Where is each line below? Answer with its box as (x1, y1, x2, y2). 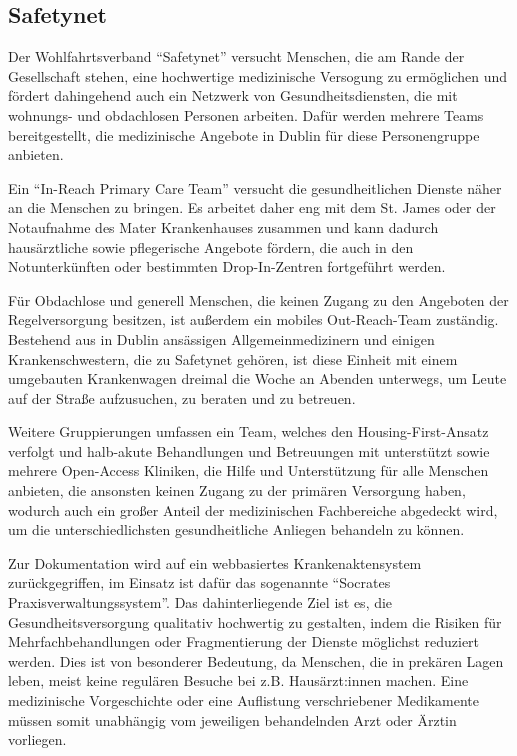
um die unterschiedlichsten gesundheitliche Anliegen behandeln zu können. (8, 519, 465, 540)
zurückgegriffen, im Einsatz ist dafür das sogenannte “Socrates (8, 572, 391, 593)
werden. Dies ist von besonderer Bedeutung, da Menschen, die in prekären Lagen (8, 650, 504, 671)
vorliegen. (8, 729, 67, 750)
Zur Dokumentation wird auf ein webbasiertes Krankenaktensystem (8, 552, 422, 573)
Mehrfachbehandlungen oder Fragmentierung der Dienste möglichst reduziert (8, 631, 480, 652)
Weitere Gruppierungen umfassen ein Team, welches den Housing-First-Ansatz (8, 421, 489, 442)
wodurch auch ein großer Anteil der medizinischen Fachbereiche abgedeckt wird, (8, 499, 498, 520)
